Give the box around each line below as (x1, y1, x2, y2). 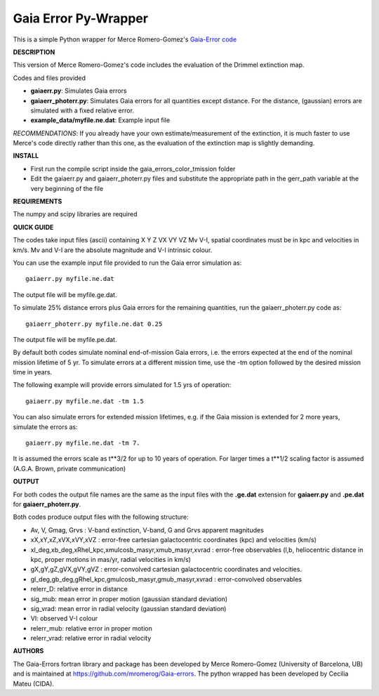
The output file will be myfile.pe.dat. (13, 335, 117, 343)
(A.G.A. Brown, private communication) (13, 464, 126, 473)
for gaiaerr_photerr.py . (13, 500, 81, 508)
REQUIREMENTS (13, 197, 62, 206)
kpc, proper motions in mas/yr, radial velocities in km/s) (30, 555, 191, 563)
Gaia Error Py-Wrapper (13, 11, 149, 26)
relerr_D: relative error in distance (30, 585, 128, 593)
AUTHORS (13, 647, 44, 655)
